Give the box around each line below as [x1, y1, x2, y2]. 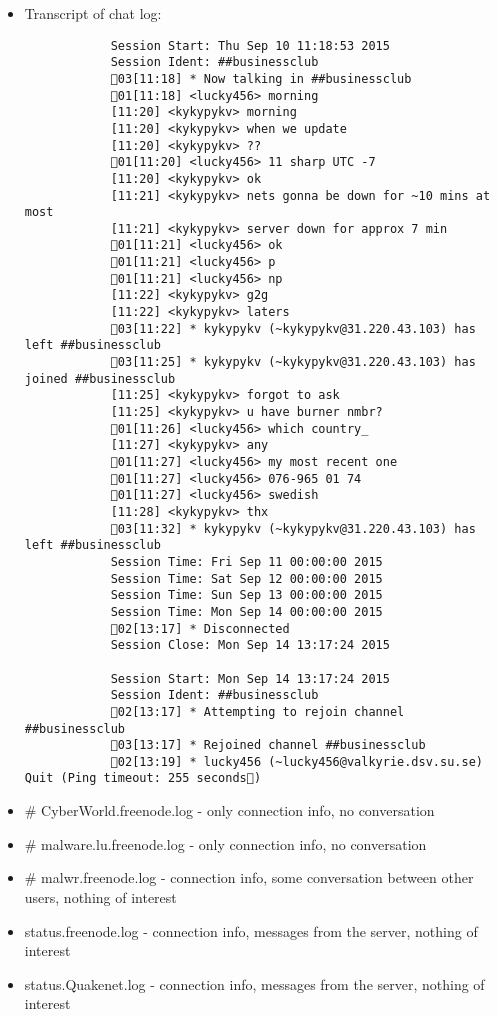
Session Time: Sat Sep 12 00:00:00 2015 [110, 571, 383, 586]
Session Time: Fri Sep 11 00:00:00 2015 [110, 554, 383, 569]
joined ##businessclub [24, 371, 176, 386]
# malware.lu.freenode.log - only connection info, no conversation [24, 833, 427, 854]
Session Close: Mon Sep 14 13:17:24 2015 [110, 638, 390, 653]
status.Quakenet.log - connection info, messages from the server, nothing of [24, 973, 485, 994]
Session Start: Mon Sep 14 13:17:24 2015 [110, 671, 390, 686]
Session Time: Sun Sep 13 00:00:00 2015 [110, 588, 383, 603]
